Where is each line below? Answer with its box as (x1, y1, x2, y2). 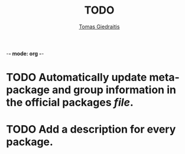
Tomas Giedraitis (79, 23, 120, 30)
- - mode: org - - (6, 50, 44, 57)
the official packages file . (6, 96, 134, 109)
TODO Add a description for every (6, 123, 176, 136)
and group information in (52, 83, 176, 97)
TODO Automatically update (6, 71, 147, 84)
